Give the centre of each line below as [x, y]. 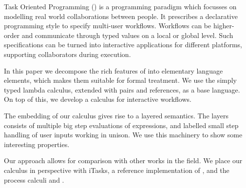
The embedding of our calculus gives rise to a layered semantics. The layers [116, 115]
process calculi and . [34, 179]
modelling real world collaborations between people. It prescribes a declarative [121, 16]
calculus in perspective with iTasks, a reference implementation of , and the [117, 170]
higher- [224, 26]
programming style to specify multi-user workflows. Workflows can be [108, 26]
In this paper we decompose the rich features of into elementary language [114, 70]
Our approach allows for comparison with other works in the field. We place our [123, 160]
